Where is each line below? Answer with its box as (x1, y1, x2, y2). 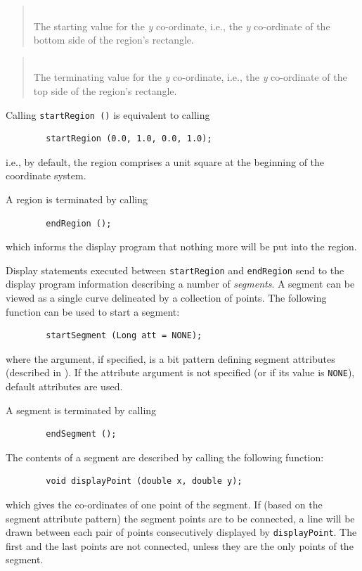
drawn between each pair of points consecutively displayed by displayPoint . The (6, 525, 357, 539)
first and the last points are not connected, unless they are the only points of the (6, 538, 354, 553)
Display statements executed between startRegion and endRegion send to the (6, 262, 344, 277)
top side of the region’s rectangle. (33, 83, 177, 98)
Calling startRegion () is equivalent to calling (6, 107, 210, 122)
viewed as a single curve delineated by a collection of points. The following (6, 290, 327, 305)
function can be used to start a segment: (6, 304, 180, 319)
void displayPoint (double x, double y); (46, 476, 243, 487)
